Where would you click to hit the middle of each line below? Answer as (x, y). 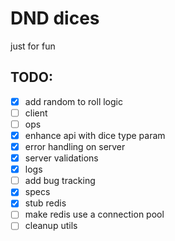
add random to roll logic (73, 101)
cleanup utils (51, 226)
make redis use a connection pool (94, 214)
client (36, 113)
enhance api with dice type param (95, 135)
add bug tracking (60, 181)
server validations (61, 158)
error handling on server (75, 146)
